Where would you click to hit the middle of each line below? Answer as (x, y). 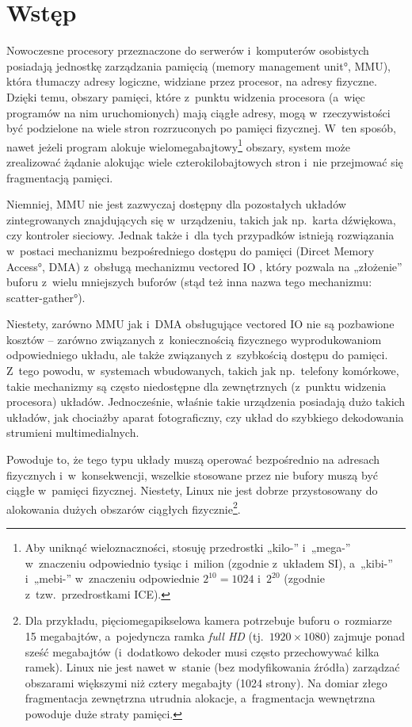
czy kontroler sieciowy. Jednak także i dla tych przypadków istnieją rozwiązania (200, 235)
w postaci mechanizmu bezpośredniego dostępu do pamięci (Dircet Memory (191, 250)
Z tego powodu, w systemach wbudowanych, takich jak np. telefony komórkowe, (203, 371)
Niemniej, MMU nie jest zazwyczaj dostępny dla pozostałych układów (176, 204)
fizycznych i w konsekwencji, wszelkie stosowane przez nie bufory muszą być (192, 474)
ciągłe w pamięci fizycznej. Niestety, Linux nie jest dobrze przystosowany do (192, 490)
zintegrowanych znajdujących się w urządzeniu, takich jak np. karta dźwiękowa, (201, 219)
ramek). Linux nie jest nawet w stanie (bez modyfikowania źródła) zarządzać (212, 667)
